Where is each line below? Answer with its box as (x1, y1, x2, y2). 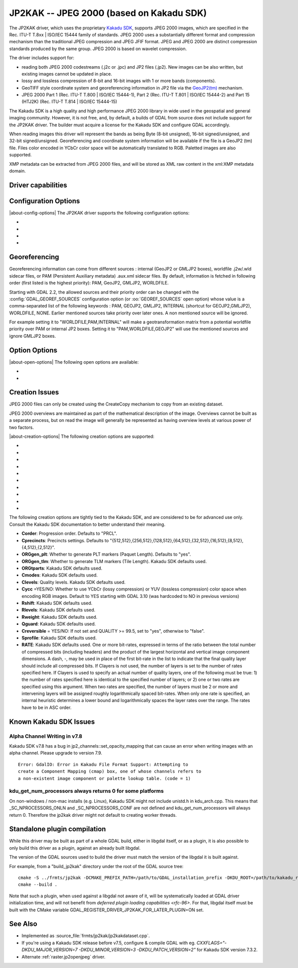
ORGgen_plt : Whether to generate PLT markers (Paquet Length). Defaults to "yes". (21, 551, 191, 557)
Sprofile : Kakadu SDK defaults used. (21, 635, 97, 641)
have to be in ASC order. (21, 704, 72, 710)
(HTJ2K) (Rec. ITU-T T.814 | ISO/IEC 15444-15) (21, 98, 118, 104)
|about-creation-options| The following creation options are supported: (9, 433, 155, 440)
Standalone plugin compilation (9, 825, 106, 833)
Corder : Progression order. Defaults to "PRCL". (21, 530, 117, 537)
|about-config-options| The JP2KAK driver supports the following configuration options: (9, 209, 190, 216)
